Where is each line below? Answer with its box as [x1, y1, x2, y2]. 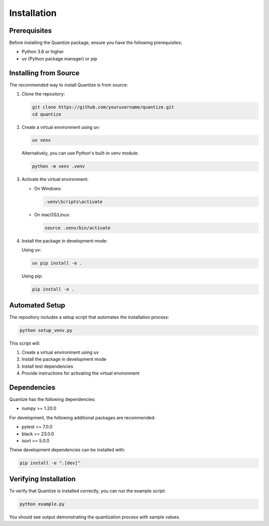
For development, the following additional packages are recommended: [9, 414, 156, 420]
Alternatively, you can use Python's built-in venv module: [21, 150, 139, 156]
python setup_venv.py [19, 327, 73, 333]
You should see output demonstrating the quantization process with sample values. [9, 514, 180, 520]
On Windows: [34, 185, 62, 191]
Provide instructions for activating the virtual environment [21, 370, 140, 376]
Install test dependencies [21, 363, 73, 369]
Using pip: [21, 273, 43, 279]
